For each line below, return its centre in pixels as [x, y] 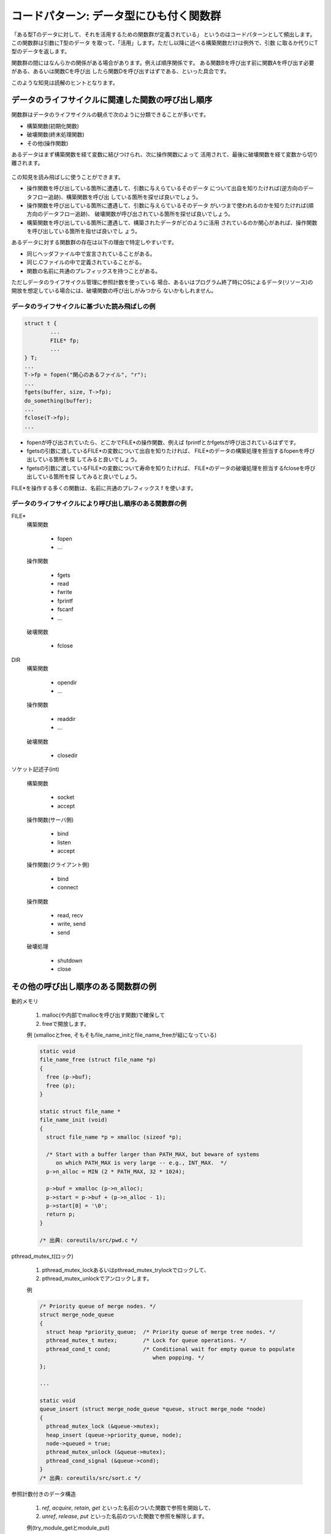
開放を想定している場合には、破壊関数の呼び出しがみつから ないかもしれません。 [114, 291]
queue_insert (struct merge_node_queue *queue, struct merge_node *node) [153, 1409]
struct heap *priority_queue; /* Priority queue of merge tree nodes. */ [161, 1332]
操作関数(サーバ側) [50, 820]
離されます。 [27, 163]
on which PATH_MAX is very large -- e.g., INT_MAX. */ [141, 1163]
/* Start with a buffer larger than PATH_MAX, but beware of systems [153, 1154]
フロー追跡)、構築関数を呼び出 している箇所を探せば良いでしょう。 [116, 197]
